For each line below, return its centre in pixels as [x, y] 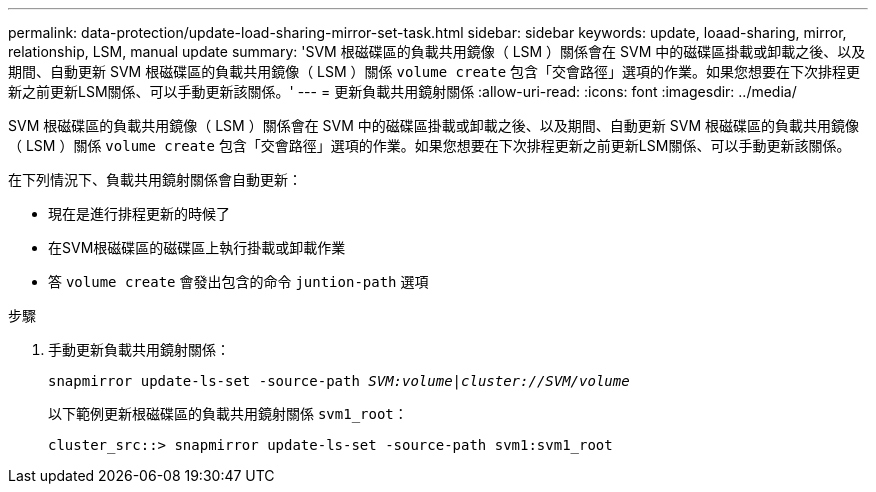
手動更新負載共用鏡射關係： [139, 349]
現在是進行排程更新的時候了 [139, 213]
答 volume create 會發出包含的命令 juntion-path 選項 [238, 281]
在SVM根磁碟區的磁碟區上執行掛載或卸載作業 [197, 247]
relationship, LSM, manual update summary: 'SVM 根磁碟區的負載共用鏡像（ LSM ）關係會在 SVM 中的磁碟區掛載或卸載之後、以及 [437, 51]
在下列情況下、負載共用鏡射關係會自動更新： [155, 179]
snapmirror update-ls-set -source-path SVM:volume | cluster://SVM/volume [339, 381]
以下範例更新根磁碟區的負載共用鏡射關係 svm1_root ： [228, 413]
